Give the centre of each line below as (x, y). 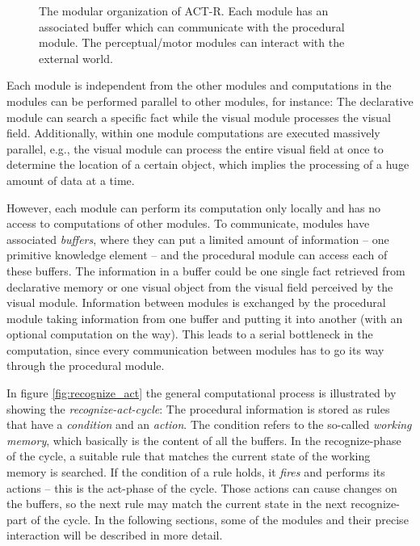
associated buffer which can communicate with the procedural (192, 26)
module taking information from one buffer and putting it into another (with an (205, 318)
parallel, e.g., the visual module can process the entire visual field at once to (195, 148)
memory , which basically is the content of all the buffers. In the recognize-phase (204, 440)
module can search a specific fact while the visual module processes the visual (199, 117)
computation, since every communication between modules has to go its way (195, 349)
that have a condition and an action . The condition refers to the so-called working (209, 424)
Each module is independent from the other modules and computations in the (199, 85)
